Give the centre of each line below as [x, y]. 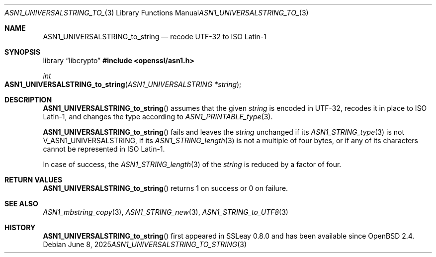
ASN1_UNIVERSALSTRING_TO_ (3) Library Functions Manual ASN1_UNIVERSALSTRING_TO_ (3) [157, 13]
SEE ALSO [21, 204]
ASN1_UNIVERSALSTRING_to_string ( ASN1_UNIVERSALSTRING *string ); [123, 84]
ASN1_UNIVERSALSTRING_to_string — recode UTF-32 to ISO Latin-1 [155, 37]
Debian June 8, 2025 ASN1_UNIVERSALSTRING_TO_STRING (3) [145, 244]
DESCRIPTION [28, 100]
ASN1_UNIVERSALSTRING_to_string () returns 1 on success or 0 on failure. [166, 188]
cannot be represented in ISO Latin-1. [104, 149]
